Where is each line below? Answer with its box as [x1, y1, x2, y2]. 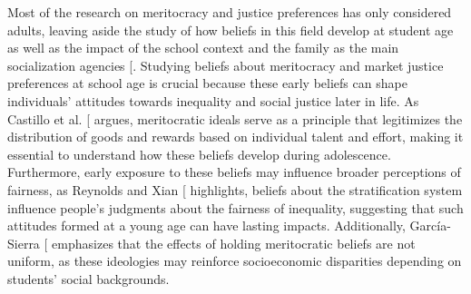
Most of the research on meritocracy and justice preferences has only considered [7, 3, 452, 21]
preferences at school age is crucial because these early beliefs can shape [7, 73, 407, 93]
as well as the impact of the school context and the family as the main [7, 38, 399, 57]
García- [409, 216, 451, 235]
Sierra [7, 233, 40, 252]
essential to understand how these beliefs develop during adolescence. [7, 144, 391, 163]
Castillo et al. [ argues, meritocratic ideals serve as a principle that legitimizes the [7, 109, 463, 128]
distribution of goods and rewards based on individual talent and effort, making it [7, 127, 464, 146]
